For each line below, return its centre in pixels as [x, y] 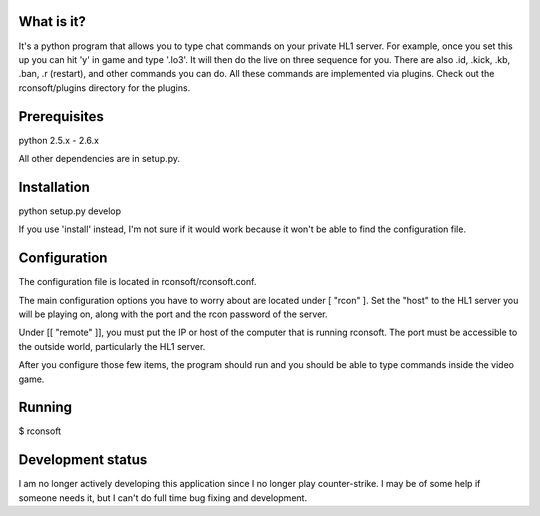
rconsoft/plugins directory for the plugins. [104, 87]
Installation [54, 186]
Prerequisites [61, 116]
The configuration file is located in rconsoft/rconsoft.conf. [137, 282]
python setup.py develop [70, 211]
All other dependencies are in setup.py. [99, 158]
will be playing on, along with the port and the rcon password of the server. [173, 314]
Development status [83, 460]
